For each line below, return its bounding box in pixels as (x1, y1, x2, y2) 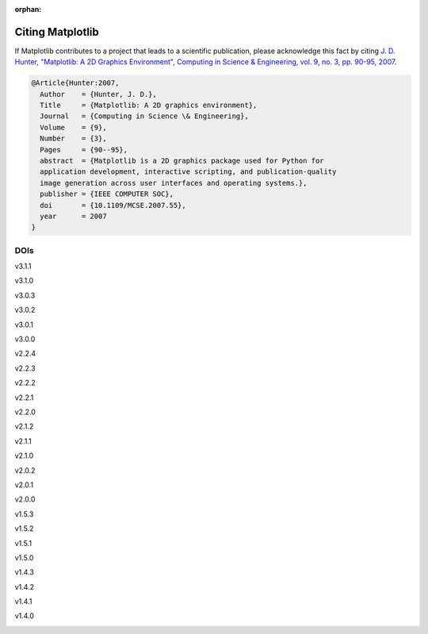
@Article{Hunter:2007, (31, 79, 120, 87)
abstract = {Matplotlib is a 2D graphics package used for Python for (40, 156, 324, 166)
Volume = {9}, (40, 123, 107, 132)
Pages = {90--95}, (40, 145, 128, 154)
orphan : (14, 5, 42, 13)
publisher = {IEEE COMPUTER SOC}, (40, 190, 174, 198)
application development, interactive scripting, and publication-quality (40, 167, 337, 176)
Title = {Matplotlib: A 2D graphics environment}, (40, 101, 258, 110)
